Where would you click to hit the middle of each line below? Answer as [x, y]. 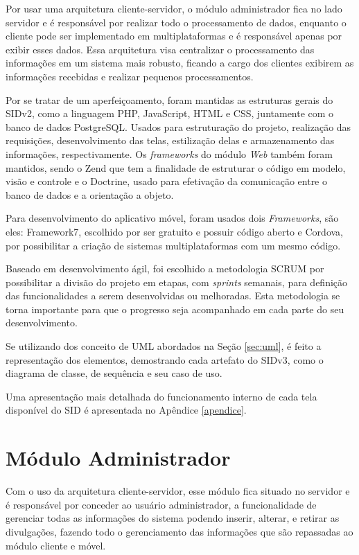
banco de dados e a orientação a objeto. [90, 194]
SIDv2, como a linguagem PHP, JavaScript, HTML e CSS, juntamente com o [170, 113]
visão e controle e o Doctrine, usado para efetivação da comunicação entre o [167, 181]
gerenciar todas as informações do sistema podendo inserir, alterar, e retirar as [173, 518]
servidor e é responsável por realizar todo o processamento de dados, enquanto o [176, 22]
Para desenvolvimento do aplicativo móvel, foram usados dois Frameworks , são [172, 218]
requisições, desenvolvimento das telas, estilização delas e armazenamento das [170, 140]
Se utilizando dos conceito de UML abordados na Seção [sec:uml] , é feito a [164, 346]
